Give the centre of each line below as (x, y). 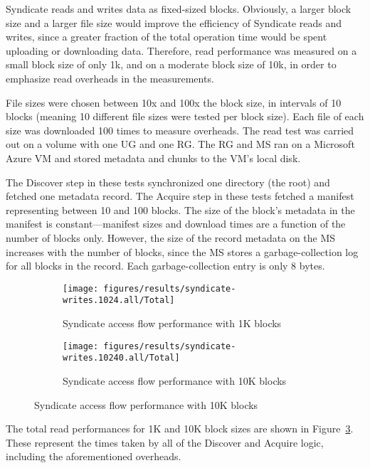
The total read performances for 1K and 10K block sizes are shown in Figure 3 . (180, 429)
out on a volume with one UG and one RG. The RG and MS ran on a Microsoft (180, 144)
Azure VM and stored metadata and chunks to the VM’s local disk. (153, 158)
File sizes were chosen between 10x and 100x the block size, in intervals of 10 (174, 102)
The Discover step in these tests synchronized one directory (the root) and (168, 182)
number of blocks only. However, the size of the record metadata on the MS (171, 237)
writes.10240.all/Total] (121, 358)
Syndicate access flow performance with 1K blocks (172, 323)
